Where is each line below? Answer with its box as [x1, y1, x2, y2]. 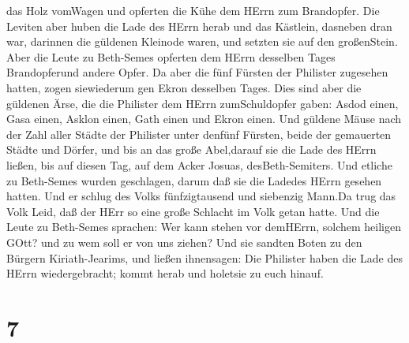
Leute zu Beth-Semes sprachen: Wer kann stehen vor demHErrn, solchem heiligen [6, 218, 401, 235]
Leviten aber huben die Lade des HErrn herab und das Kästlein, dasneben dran [6, 17, 392, 34]
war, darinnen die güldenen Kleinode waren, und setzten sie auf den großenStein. [6, 33, 398, 50]
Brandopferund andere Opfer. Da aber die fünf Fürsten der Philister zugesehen [6, 64, 388, 80]
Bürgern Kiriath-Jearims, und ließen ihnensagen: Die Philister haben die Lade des [6, 249, 403, 266]
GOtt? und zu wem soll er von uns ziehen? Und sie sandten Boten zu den [6, 233, 362, 250]
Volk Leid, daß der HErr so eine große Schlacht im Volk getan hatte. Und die [6, 203, 380, 219]
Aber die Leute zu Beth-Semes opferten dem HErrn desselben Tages [6, 48, 336, 65]
